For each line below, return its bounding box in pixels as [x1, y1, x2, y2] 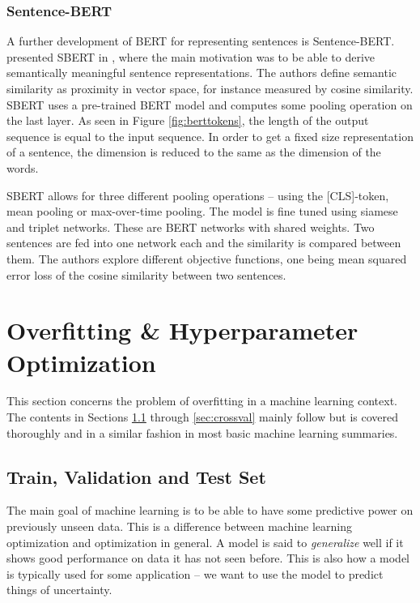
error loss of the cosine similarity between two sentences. [6, 266, 286, 283]
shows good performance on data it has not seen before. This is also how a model [6, 550, 410, 567]
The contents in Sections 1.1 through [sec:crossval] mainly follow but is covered [6, 408, 399, 426]
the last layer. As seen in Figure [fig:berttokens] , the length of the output [6, 112, 369, 129]
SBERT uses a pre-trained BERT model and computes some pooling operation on [6, 96, 413, 113]
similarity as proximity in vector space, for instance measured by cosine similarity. [6, 80, 414, 96]
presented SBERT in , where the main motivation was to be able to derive [6, 48, 375, 65]
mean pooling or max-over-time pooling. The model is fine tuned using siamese [6, 203, 398, 220]
